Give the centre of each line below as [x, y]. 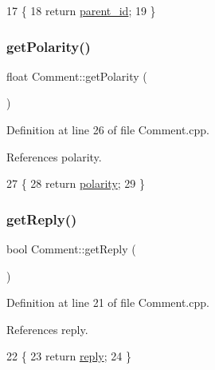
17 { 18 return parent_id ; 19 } [81, 10]
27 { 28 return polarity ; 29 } [76, 183]
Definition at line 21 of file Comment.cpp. [108, 302]
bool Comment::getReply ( [71, 249]
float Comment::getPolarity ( [77, 76]
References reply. [47, 329]
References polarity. [54, 156]
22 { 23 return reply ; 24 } [69, 356]
